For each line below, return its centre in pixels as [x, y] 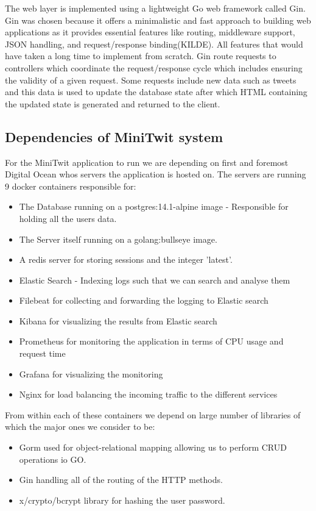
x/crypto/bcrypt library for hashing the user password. [122, 500]
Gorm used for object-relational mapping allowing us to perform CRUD [153, 447]
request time [42, 353]
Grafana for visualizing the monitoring [91, 373]
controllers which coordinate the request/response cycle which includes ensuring [154, 67]
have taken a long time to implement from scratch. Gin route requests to [141, 56]
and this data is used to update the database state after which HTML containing [156, 92]
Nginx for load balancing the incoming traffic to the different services [148, 394]
